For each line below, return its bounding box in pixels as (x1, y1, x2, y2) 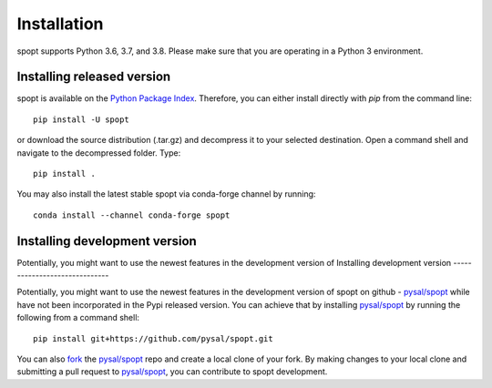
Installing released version (16, 69, 171, 85)
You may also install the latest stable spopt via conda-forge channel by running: (16, 189, 316, 199)
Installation (16, 14, 104, 34)
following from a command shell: (16, 312, 140, 323)
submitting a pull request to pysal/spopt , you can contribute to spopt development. (16, 366, 328, 377)
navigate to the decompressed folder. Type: (16, 147, 181, 158)
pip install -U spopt (33, 114, 129, 125)
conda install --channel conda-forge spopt (33, 209, 231, 220)
